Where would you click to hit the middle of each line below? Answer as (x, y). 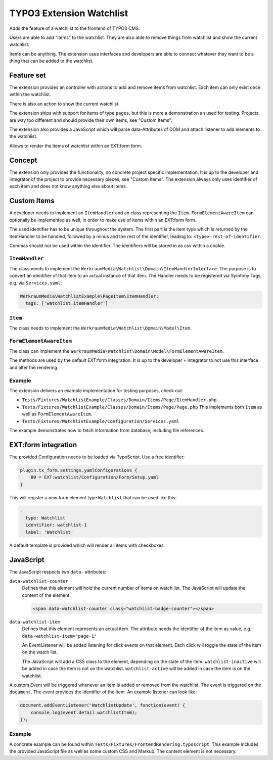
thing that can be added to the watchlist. (51, 61)
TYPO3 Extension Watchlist (69, 13)
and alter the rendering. (34, 367)
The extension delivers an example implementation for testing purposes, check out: (96, 391)
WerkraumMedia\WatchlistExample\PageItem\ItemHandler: (89, 296)
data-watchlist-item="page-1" (59, 636)
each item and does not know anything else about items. (68, 186)
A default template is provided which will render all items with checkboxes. (87, 545)
